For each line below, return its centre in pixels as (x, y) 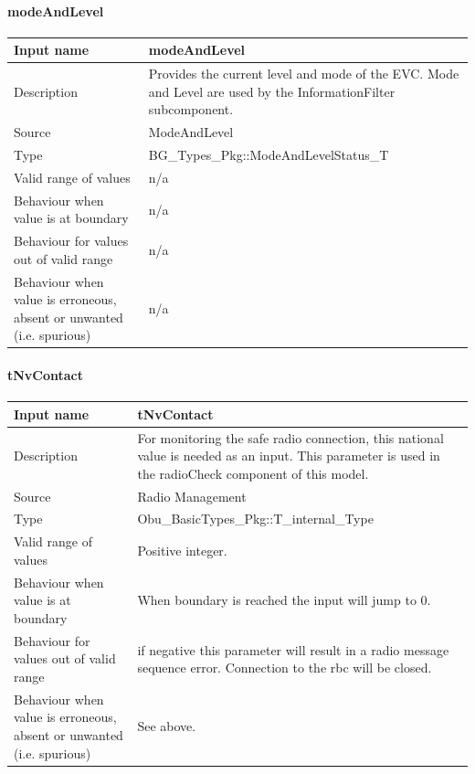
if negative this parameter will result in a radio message (293, 649)
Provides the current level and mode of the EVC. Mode (304, 74)
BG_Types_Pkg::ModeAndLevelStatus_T (269, 155)
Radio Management (192, 496)
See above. (167, 726)
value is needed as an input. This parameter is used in (289, 456)
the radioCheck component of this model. (253, 473)
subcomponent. (191, 109)
